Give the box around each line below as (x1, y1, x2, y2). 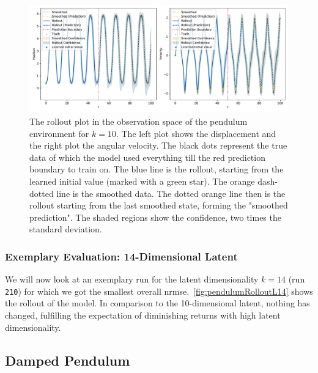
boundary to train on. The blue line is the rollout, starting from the (29, 163, 284, 175)
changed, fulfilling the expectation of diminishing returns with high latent (5, 308, 281, 321)
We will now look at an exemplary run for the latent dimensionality (5, 273, 259, 286)
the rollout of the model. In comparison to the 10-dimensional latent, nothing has (5, 297, 310, 309)
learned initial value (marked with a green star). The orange (29, 174, 255, 187)
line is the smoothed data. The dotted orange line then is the (56, 186, 286, 199)
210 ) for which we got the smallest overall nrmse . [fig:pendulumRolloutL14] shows (5, 284, 313, 297)
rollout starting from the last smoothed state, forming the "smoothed (29, 199, 288, 212)
